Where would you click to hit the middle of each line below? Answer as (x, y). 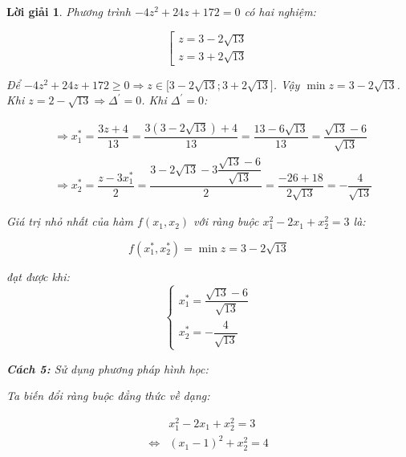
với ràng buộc (226, 221)
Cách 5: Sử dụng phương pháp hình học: (108, 368)
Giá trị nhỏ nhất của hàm (70, 221)
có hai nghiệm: (280, 11)
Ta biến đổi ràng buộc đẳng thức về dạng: (108, 396)
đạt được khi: (38, 276)
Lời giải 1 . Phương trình (69, 11)
